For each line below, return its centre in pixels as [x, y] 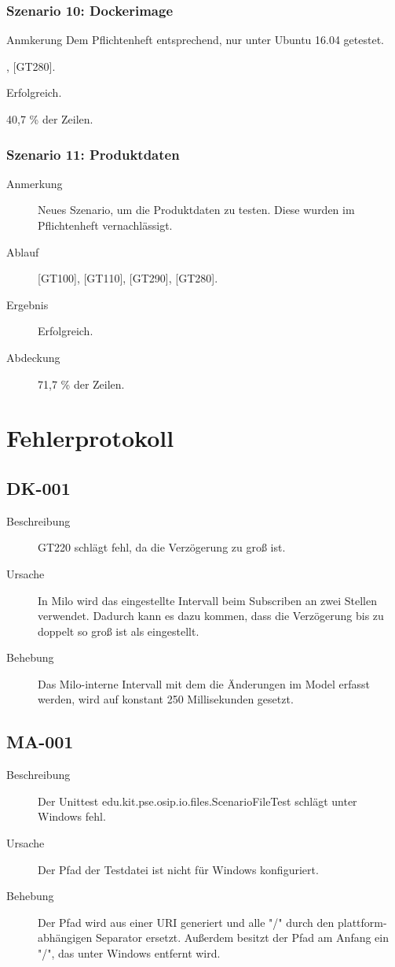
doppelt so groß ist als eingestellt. [119, 631]
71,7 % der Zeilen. [81, 384]
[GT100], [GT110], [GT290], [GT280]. [128, 278]
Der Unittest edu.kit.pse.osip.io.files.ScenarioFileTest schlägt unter [197, 801]
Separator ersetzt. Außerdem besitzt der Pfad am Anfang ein [242, 937]
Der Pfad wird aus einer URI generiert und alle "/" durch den [186, 922]
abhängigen [65, 937]
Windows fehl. [72, 816]
